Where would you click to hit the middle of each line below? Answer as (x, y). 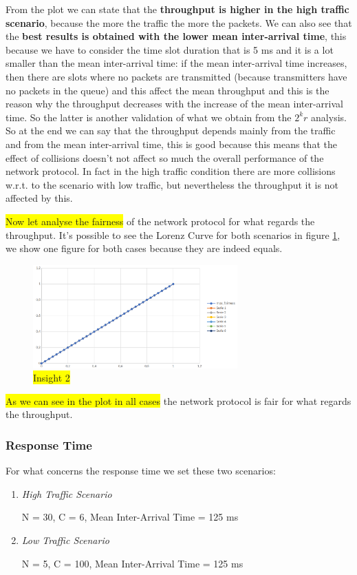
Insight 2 (52, 378)
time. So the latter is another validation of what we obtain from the (149, 117)
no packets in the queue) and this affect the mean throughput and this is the (167, 90)
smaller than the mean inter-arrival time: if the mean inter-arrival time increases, (176, 63)
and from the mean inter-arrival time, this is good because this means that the (171, 144)
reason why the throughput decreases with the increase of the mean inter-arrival (174, 104)
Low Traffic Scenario (65, 540)
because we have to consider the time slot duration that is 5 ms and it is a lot (170, 49)
